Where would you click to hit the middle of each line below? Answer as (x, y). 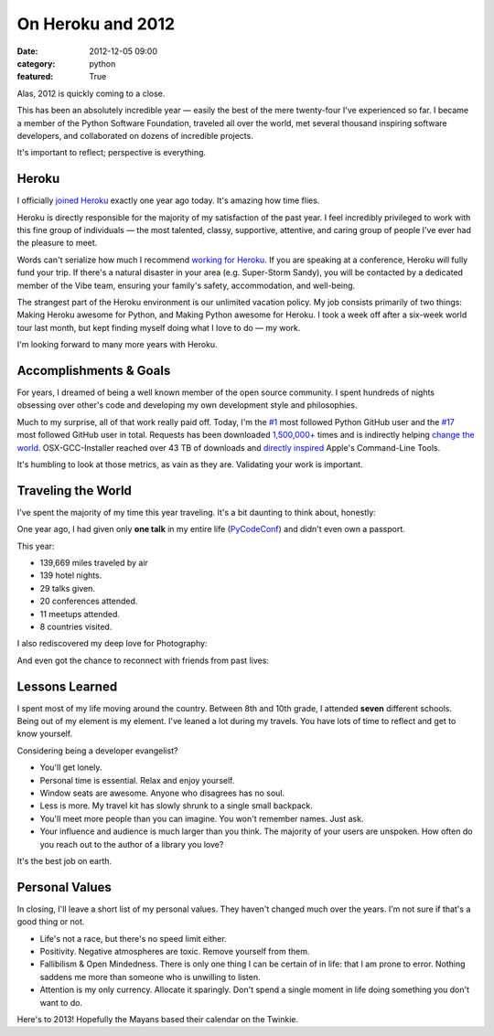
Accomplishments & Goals (94, 370)
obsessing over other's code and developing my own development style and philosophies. (187, 405)
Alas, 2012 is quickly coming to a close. (91, 93)
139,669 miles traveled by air (94, 563)
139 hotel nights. (71, 575)
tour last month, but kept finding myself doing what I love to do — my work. (159, 327)
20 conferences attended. (89, 601)
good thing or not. (51, 922)
